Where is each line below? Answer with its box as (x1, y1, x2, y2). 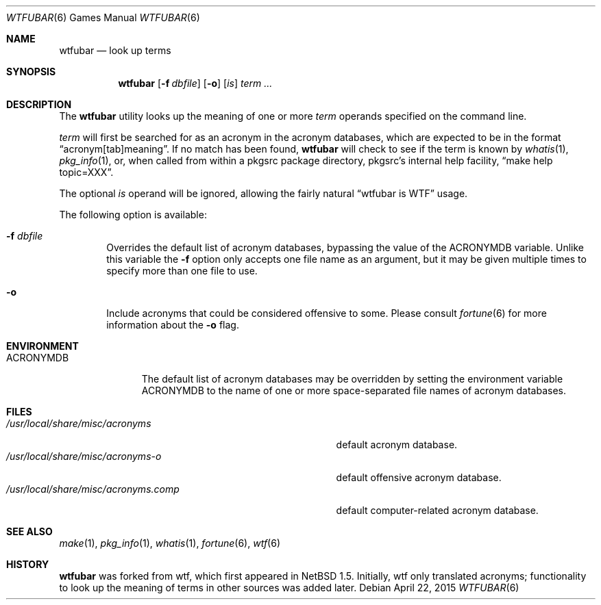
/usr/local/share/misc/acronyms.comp (6, 483, 180, 495)
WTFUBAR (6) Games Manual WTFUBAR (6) (6, 12, 200, 23)
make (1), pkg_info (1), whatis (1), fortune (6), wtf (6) (59, 537, 281, 549)
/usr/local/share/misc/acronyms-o (6, 450, 162, 462)
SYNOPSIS (6, 66, 56, 77)
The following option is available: (59, 209, 207, 220)
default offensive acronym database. (336, 472, 502, 483)
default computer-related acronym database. (336, 504, 539, 516)
